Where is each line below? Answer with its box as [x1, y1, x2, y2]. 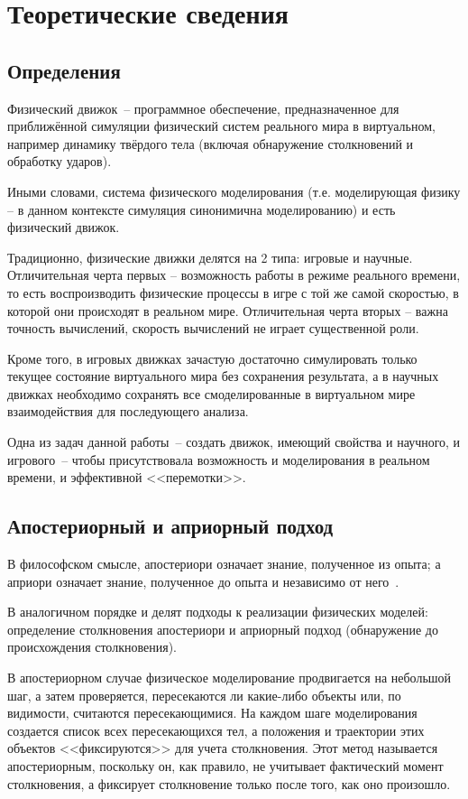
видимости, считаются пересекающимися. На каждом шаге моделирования [7, 703, 418, 722]
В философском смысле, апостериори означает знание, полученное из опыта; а [7, 554, 441, 573]
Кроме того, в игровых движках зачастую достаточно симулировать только [7, 348, 418, 367]
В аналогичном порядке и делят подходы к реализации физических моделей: [7, 602, 428, 621]
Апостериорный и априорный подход [7, 512, 334, 540]
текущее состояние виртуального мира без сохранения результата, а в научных [7, 367, 439, 386]
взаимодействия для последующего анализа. [7, 402, 249, 421]
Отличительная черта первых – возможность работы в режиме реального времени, [7, 265, 461, 284]
